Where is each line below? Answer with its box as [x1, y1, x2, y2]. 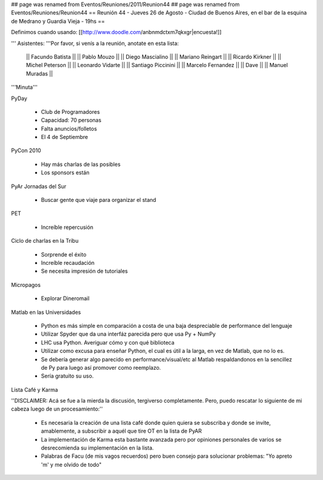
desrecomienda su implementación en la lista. [41, 444, 154, 452]
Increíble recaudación [41, 259, 95, 266]
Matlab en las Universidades [11, 309, 81, 316]
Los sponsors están [41, 169, 90, 176]
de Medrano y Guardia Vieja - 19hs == [11, 17, 105, 25]
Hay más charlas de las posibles [41, 161, 121, 168]
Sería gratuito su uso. [41, 372, 94, 380]
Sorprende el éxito [41, 250, 87, 258]
